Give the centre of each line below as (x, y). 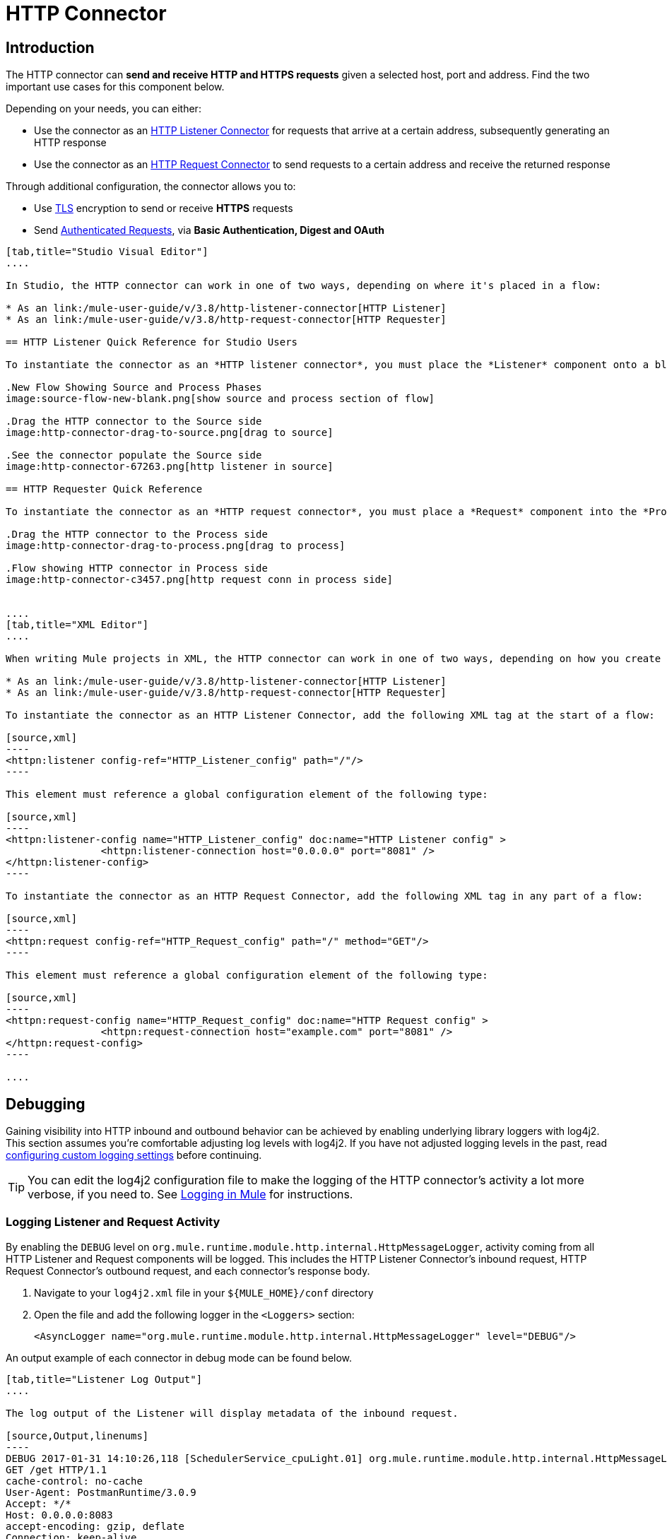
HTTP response (70, 143)
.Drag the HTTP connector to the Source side (134, 421)
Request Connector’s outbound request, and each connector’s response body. (188, 1270)
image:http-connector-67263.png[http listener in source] (170, 467)
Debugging (46, 1104)
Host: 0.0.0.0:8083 (59, 1515)
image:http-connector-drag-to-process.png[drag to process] (176, 546)
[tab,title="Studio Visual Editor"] (107, 252)
